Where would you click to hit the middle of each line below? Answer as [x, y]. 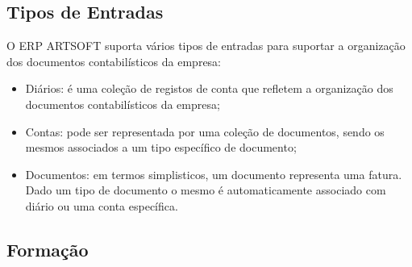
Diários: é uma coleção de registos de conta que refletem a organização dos [209, 88]
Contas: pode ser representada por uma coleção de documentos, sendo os [205, 131]
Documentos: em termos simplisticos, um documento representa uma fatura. [214, 174]
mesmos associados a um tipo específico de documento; [161, 147]
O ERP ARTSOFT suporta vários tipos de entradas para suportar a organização [206, 46]
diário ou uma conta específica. [102, 205]
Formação [48, 249]
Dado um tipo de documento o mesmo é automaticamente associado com [206, 190]
